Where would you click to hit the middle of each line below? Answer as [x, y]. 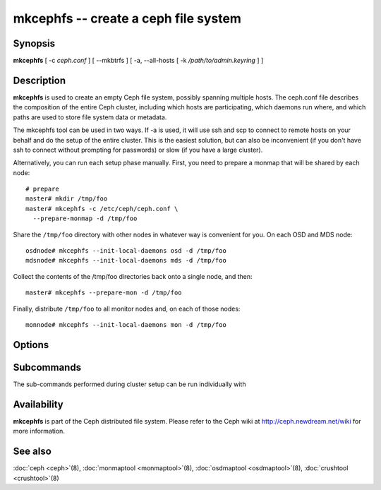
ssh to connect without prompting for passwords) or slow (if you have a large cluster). [138, 150]
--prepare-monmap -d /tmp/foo [85, 219]
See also [32, 452]
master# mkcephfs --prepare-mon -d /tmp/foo [104, 293]
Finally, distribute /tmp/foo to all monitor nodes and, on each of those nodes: [127, 309]
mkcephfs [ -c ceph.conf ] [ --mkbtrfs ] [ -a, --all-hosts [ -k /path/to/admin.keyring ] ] [138, 61]
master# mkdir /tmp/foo [67, 199]
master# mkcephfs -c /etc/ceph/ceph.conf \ [102, 209]
